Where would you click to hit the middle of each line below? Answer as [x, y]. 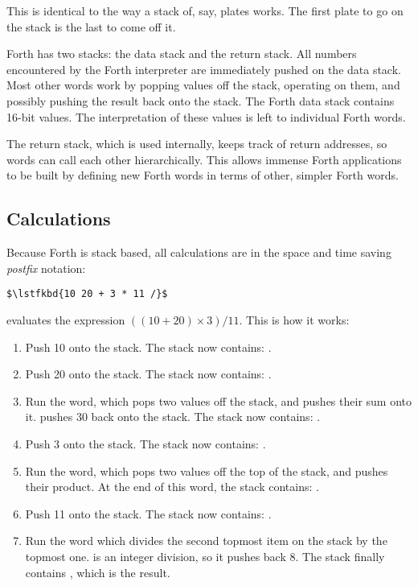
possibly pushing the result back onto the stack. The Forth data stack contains [201, 100]
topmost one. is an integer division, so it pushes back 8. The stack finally [205, 556]
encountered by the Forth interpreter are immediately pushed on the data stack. [204, 69]
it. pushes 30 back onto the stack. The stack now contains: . [173, 417]
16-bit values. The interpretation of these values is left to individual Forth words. [206, 116]
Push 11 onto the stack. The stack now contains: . [148, 513]
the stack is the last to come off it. [91, 26]
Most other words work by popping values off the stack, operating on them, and [203, 85]
